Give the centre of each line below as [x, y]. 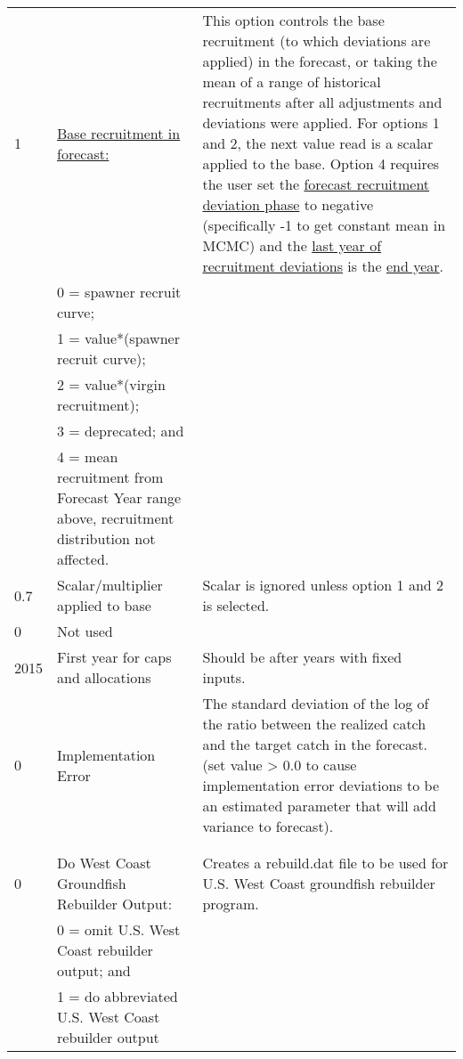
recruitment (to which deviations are [317, 41]
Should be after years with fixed [302, 657]
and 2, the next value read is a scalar [318, 143]
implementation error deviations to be [321, 785]
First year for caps [114, 657]
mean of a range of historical [292, 81]
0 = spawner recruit [119, 292]
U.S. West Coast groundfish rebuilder [319, 883]
